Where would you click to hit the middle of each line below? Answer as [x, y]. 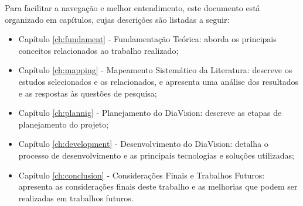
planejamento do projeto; [64, 124]
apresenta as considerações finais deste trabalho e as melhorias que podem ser [158, 186]
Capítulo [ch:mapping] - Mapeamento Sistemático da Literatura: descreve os [155, 70]
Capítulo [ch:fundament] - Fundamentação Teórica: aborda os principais [147, 39]
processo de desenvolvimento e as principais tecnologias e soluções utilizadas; [156, 155]
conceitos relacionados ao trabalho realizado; [98, 50]
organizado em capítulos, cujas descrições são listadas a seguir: [117, 19]
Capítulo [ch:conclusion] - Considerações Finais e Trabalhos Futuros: [142, 175]
